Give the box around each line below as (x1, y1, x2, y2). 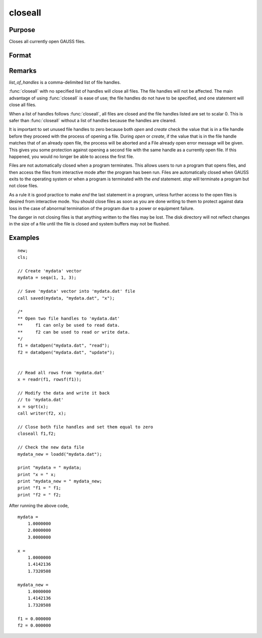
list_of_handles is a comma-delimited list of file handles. (9, 79, 121, 85)
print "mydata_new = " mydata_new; (17, 478, 102, 484)
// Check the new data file (17, 445, 84, 450)
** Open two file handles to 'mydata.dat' (17, 316, 120, 321)
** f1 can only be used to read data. (17, 322, 120, 328)
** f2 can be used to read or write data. (17, 329, 131, 335)
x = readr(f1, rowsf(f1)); (17, 377, 82, 383)
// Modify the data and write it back (17, 390, 110, 396)
